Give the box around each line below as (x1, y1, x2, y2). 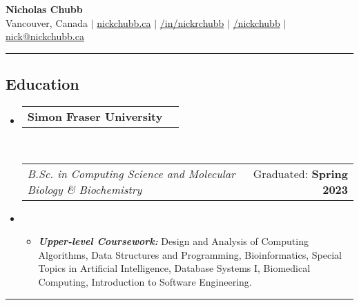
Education (6, 73, 79, 95)
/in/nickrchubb (159, 15, 224, 30)
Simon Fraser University (27, 108, 163, 124)
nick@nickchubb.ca (6, 29, 84, 43)
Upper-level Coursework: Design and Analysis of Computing (38, 234, 309, 248)
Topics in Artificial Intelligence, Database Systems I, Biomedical (38, 261, 311, 275)
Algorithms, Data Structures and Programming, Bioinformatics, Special (38, 247, 342, 262)
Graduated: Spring (253, 165, 348, 181)
